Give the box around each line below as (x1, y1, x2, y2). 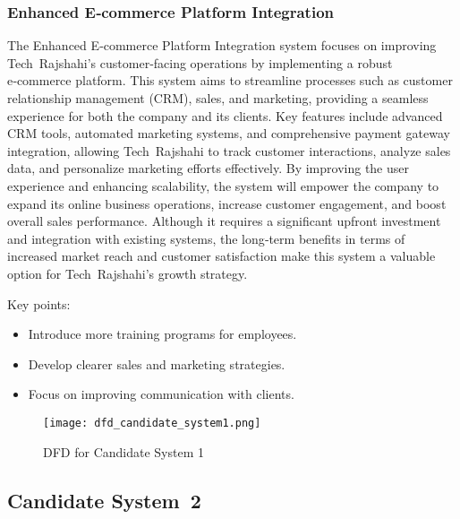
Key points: (7, 294, 71, 313)
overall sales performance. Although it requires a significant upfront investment (7, 212, 441, 230)
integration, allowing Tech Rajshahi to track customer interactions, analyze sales (7, 141, 451, 160)
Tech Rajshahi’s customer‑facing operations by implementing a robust (7, 53, 393, 72)
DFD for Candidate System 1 (43, 442, 204, 461)
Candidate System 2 (7, 486, 201, 514)
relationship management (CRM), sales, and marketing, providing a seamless (7, 89, 429, 107)
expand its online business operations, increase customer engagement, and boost (7, 194, 447, 212)
